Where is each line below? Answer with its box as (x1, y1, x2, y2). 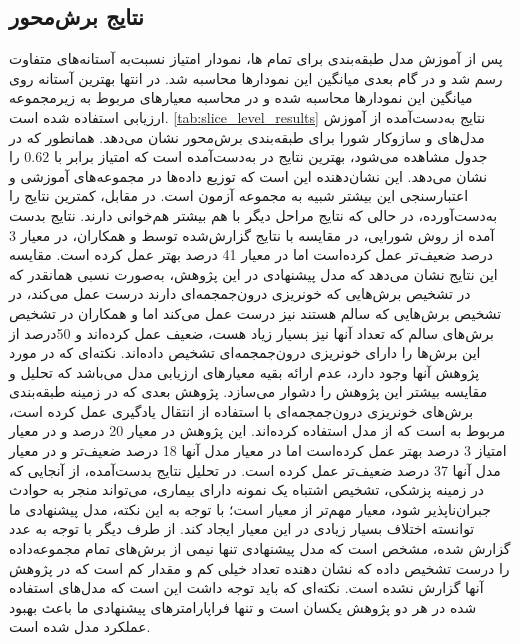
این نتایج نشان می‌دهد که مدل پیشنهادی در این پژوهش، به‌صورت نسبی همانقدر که (9, 263, 498, 284)
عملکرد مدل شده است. (9, 616, 151, 637)
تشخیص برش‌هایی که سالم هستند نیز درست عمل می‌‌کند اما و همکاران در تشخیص (9, 302, 502, 323)
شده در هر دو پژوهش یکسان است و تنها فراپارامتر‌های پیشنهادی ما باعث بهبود (9, 596, 477, 617)
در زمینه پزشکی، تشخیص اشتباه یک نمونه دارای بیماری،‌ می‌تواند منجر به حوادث (9, 479, 484, 500)
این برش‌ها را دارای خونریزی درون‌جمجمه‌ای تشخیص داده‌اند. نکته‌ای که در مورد (9, 342, 481, 363)
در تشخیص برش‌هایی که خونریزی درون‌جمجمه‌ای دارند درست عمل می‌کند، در (9, 283, 471, 304)
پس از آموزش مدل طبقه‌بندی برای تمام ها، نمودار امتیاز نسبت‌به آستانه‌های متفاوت (9, 48, 503, 69)
